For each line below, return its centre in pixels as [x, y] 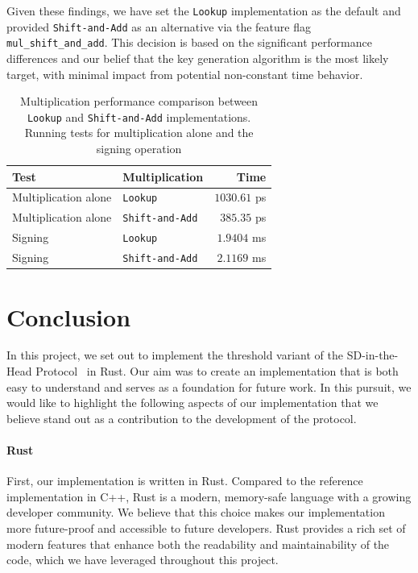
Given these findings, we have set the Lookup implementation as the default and [204, 10]
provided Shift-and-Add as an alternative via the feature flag [159, 26]
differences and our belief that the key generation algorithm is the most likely [198, 58]
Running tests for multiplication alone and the [139, 133]
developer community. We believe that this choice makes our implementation [196, 512]
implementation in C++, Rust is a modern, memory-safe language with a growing [209, 496]
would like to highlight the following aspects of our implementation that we [192, 403]
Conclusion [69, 316]
